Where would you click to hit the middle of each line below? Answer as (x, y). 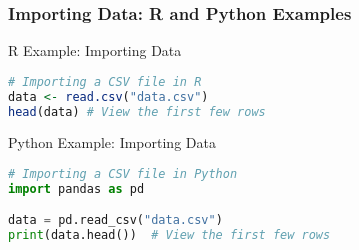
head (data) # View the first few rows (137, 111)
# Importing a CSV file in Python (123, 174)
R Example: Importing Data (95, 50)
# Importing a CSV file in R (105, 81)
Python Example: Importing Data (112, 142)
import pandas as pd (76, 188)
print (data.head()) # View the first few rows (169, 235)
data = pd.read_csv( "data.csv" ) (115, 220)
